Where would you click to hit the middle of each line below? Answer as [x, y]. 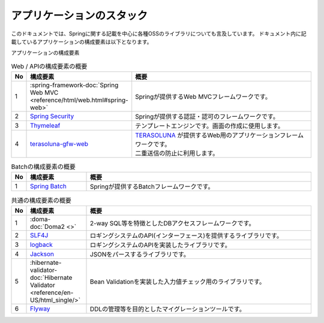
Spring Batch [49, 186]
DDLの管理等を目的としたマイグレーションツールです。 [168, 309]
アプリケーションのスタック [79, 16]
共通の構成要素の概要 [41, 200]
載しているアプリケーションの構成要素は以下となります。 [82, 41]
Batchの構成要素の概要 [43, 167]
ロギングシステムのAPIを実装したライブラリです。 [160, 244]
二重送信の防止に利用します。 [177, 153]
